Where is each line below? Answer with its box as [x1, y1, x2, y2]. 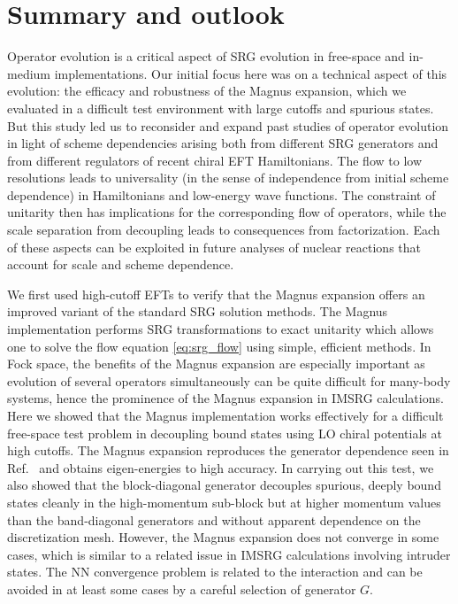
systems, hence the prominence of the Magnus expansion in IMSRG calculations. [7, 389, 444, 407]
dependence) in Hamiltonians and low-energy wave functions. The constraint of [7, 185, 436, 204]
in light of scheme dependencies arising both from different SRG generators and [7, 134, 439, 152]
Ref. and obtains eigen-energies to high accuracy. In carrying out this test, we [7, 458, 434, 476]
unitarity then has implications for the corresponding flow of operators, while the [7, 203, 447, 221]
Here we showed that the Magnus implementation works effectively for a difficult [7, 407, 444, 424]
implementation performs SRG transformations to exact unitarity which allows [7, 320, 434, 338]
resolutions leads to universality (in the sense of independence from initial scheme [7, 168, 449, 187]
